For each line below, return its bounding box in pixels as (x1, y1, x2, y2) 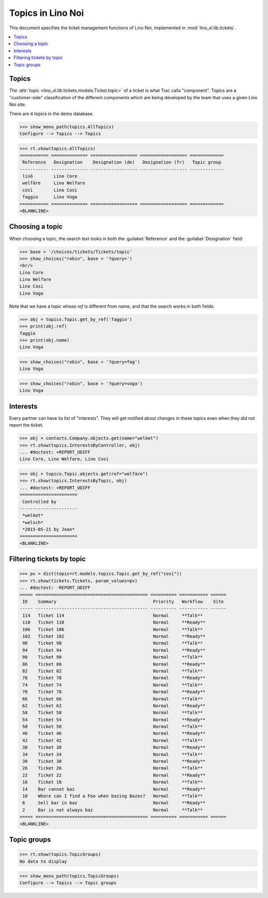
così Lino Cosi (22, 187, 78, 193)
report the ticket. (9, 422, 44, 428)
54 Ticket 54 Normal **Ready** (22, 717, 206, 722)
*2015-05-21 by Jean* (22, 526, 75, 532)
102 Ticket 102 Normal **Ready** (22, 633, 206, 639)
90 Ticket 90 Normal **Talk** (22, 654, 203, 660)
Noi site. (9, 102, 26, 108)
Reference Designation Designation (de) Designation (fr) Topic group (22, 159, 221, 165)
